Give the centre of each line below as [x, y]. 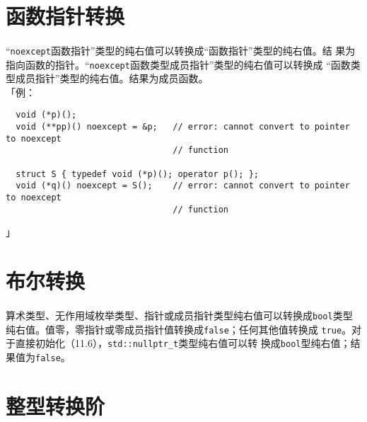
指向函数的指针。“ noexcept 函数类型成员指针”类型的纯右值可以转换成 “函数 [178, 64]
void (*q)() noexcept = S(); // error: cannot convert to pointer [183, 186]
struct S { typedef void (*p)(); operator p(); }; [137, 174]
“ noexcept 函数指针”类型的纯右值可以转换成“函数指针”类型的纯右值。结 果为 [181, 50]
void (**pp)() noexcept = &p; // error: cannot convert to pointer [183, 127]
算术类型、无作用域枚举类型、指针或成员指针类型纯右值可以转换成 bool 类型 [179, 315]
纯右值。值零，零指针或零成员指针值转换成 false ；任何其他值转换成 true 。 [179, 329]
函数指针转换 [65, 16]
